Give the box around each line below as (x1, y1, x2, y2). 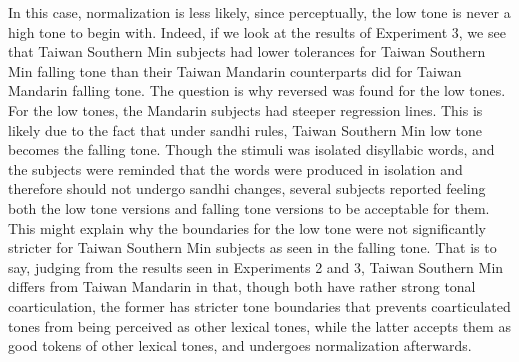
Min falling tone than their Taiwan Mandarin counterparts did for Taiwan (8, 60, 462, 81)
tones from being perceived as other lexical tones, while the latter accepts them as (8, 315, 511, 336)
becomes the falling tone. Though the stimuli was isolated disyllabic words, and (8, 139, 495, 160)
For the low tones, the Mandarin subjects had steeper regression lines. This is (8, 99, 483, 120)
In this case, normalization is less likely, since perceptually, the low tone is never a (8, 2, 511, 22)
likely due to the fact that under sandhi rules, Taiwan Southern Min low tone (8, 119, 482, 140)
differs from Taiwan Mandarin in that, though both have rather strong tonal (8, 276, 476, 297)
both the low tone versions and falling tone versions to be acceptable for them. (8, 197, 490, 218)
